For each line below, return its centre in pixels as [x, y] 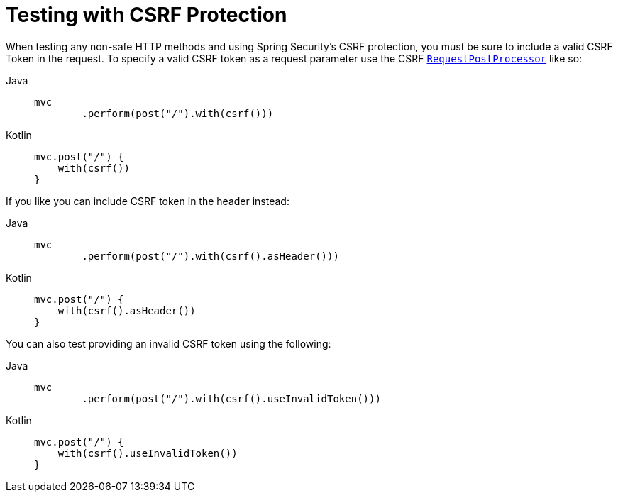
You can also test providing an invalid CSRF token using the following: [169, 343]
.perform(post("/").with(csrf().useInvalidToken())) [231, 398]
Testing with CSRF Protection [147, 15]
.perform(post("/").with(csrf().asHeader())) [210, 256]
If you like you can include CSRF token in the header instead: [148, 201]
